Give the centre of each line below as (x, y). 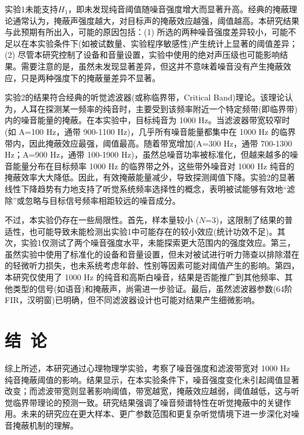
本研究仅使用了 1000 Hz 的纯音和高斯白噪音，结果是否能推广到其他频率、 (145, 277)
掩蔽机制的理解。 (45, 425)
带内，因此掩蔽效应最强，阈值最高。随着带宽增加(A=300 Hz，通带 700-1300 (148, 143)
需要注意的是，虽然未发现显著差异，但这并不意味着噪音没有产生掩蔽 (152, 66)
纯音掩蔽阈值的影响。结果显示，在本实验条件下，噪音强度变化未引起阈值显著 (152, 379)
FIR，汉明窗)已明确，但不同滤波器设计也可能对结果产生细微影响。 (132, 300)
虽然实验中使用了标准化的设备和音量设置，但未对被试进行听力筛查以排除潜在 (152, 254)
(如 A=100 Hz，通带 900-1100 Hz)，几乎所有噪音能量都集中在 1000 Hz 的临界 (150, 131)
